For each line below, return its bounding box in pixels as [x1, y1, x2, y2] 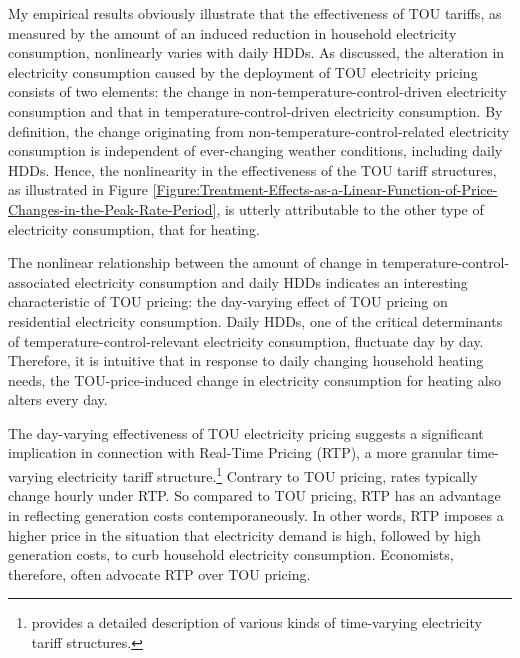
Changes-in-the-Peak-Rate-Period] [8, 198, 217, 219]
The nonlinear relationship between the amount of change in [8, 252, 378, 273]
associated [8, 271, 70, 292]
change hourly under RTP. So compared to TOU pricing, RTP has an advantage [8, 485, 501, 506]
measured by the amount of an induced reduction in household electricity [8, 22, 457, 43]
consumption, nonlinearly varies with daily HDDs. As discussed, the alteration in [8, 42, 505, 63]
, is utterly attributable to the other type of [216, 198, 484, 219]
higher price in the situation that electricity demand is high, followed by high [8, 524, 481, 545]
